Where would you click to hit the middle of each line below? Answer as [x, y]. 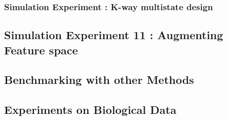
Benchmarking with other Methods [99, 80]
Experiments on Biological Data [90, 110]
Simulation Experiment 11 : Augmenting [114, 35]
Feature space [41, 50]
